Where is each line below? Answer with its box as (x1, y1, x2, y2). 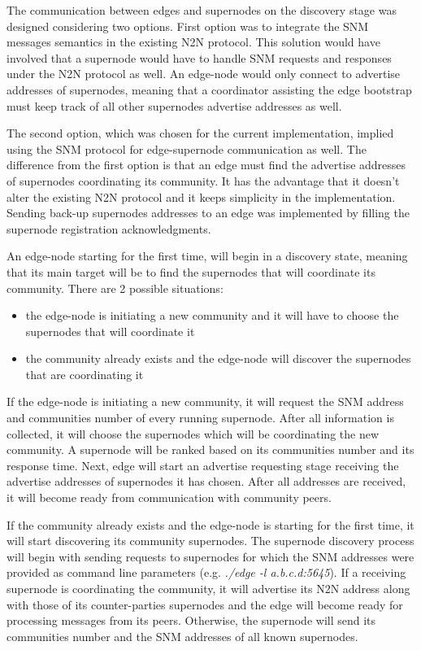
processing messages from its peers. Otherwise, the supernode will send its (7, 612, 376, 629)
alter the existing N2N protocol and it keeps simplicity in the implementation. (7, 188, 396, 205)
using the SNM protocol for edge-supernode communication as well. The (7, 140, 367, 157)
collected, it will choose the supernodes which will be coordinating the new (7, 425, 380, 442)
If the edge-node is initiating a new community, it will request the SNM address (7, 393, 404, 410)
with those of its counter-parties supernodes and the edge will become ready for (7, 595, 403, 613)
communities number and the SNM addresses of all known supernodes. (7, 627, 358, 644)
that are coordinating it (25, 365, 144, 382)
